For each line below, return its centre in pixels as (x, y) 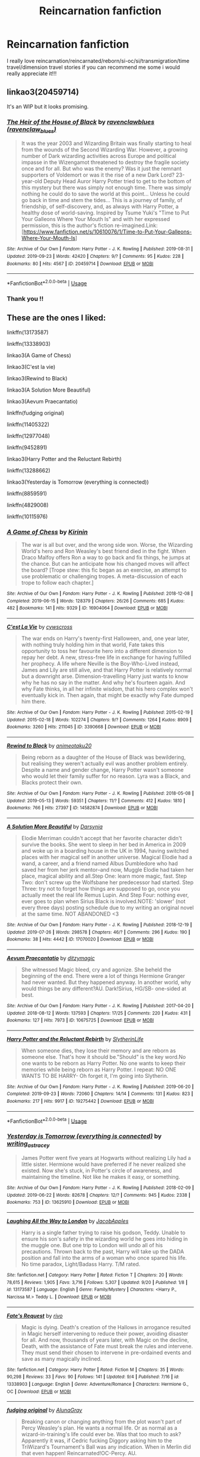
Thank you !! (25, 298)
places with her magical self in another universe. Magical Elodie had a (107, 857)
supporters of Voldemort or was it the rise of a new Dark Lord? (98, 175)
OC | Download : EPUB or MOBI (39, 1392)
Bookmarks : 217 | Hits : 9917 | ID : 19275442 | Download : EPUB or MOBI (80, 1101)
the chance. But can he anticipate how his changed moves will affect (105, 563)
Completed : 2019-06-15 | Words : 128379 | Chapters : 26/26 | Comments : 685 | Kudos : (96, 601)
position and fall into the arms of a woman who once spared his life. (104, 1257)
